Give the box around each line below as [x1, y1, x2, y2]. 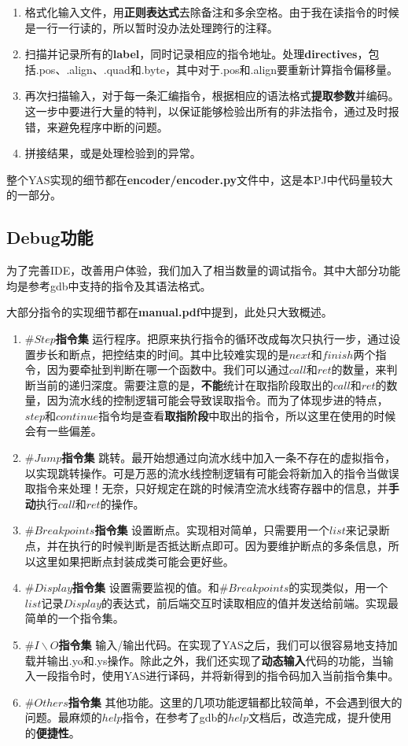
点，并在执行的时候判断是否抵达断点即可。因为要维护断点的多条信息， [24, 537, 388, 554]
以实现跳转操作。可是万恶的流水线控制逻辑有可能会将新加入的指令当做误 [24, 464, 399, 481]
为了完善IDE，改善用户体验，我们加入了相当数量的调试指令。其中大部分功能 [6, 262, 401, 279]
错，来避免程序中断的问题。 [24, 118, 168, 135]
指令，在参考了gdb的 [122, 709, 229, 726]
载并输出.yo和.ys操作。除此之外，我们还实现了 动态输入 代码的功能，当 [24, 652, 383, 668]
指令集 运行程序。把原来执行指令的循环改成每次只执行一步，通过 [55, 330, 390, 346]
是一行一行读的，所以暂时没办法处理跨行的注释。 [24, 19, 278, 35]
